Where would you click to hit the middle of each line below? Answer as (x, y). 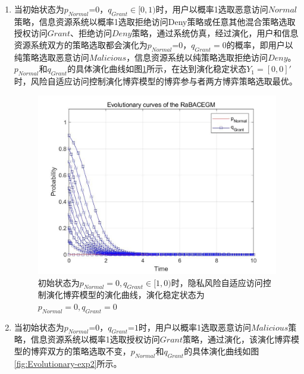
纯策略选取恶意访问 (51, 57)
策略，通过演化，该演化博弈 (237, 339)
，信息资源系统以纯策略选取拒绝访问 (197, 57)
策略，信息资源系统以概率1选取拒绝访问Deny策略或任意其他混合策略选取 (155, 21)
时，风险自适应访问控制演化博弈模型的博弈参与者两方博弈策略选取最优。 (156, 81)
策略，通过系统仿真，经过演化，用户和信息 (215, 33)
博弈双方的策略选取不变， (81, 351)
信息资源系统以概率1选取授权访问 (95, 339)
